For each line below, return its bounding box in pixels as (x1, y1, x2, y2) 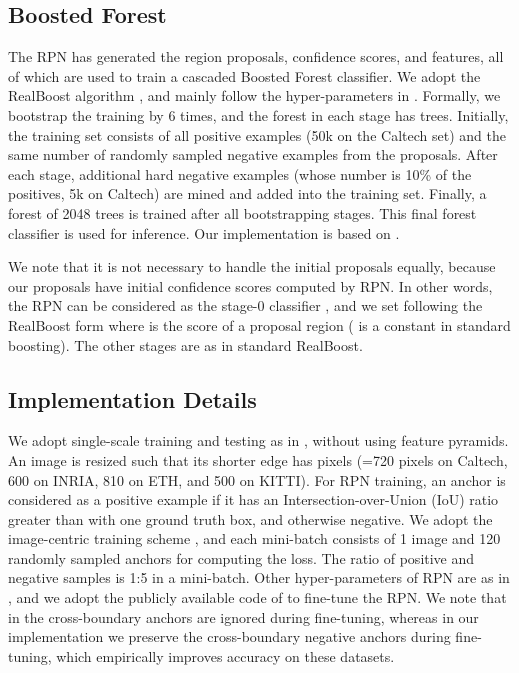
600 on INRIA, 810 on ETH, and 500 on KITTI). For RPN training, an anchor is (8, 469, 506, 490)
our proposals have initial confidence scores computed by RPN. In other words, (8, 275, 493, 296)
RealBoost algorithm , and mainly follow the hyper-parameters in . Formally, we (8, 85, 501, 106)
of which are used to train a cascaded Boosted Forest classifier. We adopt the (8, 65, 481, 86)
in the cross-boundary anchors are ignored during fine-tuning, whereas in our (8, 606, 479, 627)
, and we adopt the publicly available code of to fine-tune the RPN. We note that (8, 587, 507, 608)
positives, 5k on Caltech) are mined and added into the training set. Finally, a (8, 183, 487, 204)
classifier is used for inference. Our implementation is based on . (8, 222, 400, 243)
